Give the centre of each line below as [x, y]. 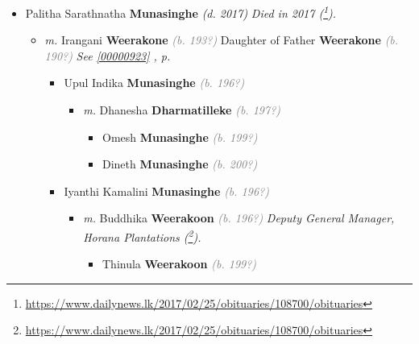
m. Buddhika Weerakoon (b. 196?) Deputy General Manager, [239, 218]
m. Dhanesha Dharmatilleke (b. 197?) [182, 110]
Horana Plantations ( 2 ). [142, 236]
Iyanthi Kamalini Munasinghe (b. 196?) [166, 191]
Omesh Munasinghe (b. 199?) [180, 137]
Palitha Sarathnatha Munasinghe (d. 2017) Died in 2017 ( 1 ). [181, 12]
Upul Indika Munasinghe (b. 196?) [154, 83]
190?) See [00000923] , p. [108, 55]
